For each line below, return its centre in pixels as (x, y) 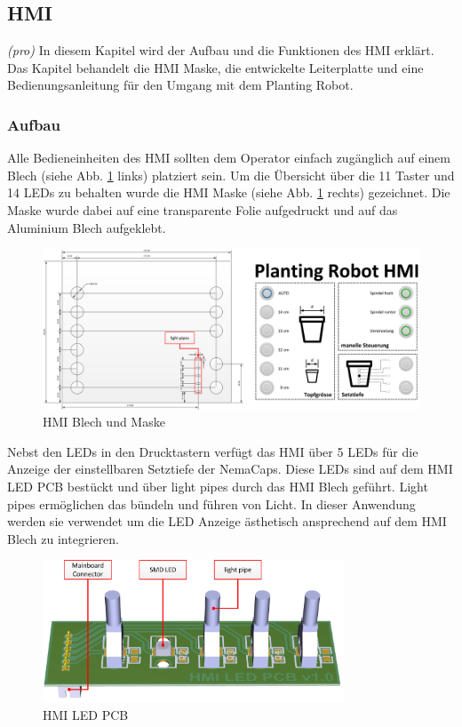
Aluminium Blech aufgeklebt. (87, 227)
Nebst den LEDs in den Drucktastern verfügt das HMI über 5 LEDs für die (213, 451)
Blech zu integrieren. (63, 538)
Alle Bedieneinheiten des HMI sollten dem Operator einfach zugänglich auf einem (229, 158)
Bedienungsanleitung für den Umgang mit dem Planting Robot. (180, 85)
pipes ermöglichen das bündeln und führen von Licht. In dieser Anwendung (211, 503)
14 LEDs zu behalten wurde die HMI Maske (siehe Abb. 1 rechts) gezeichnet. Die (229, 192)
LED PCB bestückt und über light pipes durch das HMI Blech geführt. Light (218, 487)
